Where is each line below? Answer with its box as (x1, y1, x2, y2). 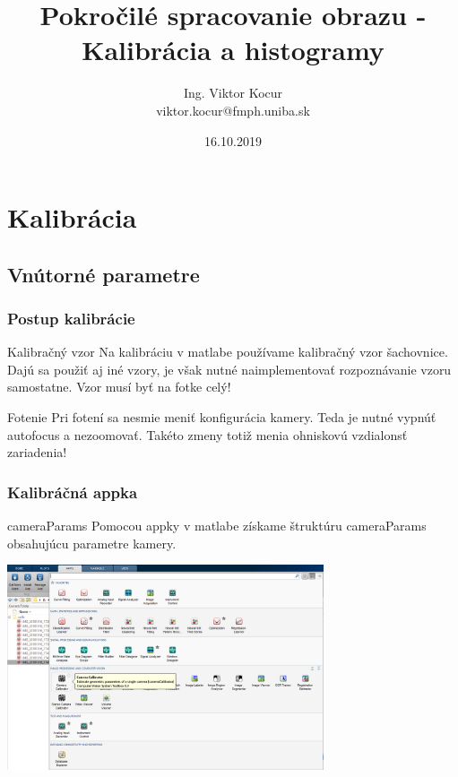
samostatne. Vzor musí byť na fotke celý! (7, 377, 231, 396)
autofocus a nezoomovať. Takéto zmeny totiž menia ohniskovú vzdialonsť (7, 425, 408, 444)
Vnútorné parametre (7, 260, 200, 288)
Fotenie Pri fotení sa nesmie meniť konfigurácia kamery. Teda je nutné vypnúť (7, 408, 436, 427)
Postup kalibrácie (7, 306, 135, 329)
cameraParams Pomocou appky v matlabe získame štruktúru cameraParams (7, 516, 427, 535)
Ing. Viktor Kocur (183, 83, 283, 102)
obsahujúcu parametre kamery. (7, 533, 177, 552)
